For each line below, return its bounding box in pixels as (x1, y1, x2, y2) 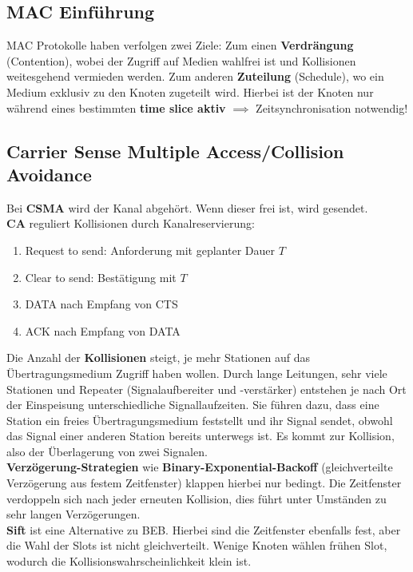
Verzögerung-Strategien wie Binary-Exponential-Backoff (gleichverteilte (6, 459, 393, 475)
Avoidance (6, 161, 92, 186)
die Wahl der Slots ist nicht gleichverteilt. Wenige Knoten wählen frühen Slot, (6, 537, 387, 554)
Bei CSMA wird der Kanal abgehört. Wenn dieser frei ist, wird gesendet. (6, 199, 368, 216)
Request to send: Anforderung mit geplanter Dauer (25, 241, 276, 258)
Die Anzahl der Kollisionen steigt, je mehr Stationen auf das (6, 349, 310, 366)
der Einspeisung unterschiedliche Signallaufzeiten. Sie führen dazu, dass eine (6, 396, 379, 413)
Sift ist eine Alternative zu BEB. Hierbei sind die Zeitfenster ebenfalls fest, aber (6, 521, 401, 538)
